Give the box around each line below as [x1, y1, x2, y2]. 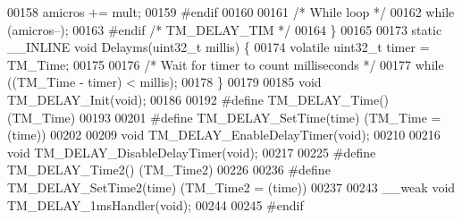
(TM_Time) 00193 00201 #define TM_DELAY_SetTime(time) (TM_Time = [7, 107, 441, 126]
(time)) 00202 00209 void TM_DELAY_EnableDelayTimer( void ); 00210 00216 [7, 125, 441, 144]
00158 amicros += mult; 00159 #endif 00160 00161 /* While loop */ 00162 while [7, 3, 455, 21]
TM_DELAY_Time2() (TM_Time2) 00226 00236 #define [7, 160, 331, 179]
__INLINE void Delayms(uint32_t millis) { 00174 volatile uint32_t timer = [7, 38, 430, 56]
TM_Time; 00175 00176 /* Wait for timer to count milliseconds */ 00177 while [7, 55, 444, 73]
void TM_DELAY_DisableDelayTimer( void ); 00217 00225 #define [7, 142, 376, 161]
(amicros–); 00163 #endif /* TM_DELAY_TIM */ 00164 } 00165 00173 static [7, 20, 442, 38]
